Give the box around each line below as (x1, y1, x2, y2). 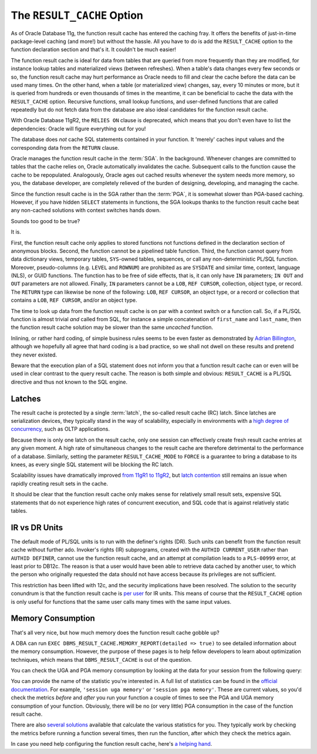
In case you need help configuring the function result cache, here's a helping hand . (11, 740, 213, 748)
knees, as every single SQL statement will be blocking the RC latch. (11, 461, 174, 468)
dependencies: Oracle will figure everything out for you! (11, 125, 146, 132)
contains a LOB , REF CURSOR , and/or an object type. (11, 297, 137, 304)
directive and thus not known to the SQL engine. (11, 378, 128, 385)
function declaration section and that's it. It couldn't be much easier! (11, 46, 176, 53)
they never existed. (11, 351, 58, 358)
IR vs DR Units (11, 523, 63, 533)
